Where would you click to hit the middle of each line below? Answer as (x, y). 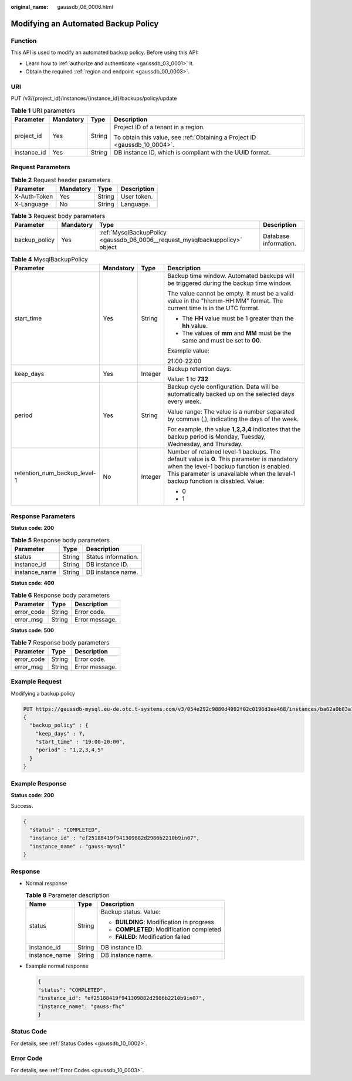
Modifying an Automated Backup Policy (85, 23)
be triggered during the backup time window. (230, 283)
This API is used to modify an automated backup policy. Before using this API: (105, 52)
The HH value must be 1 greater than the (238, 318)
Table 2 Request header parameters (61, 180)
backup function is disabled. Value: (216, 481)
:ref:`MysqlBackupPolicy (133, 233)
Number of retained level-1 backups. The (224, 451)
